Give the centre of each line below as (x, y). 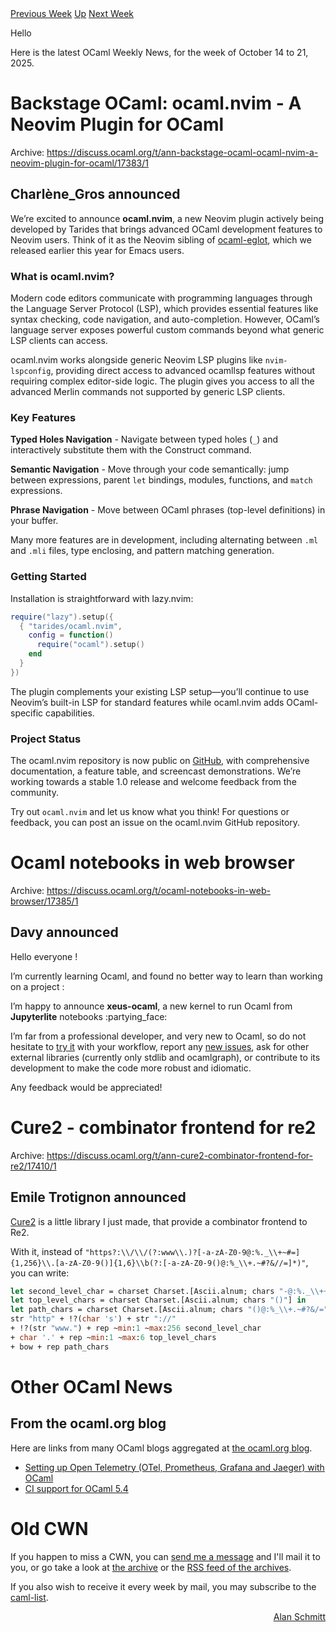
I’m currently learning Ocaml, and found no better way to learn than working (166, 976)
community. (34, 793)
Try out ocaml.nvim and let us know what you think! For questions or (150, 812)
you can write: (40, 1273)
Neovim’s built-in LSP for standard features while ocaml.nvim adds (147, 702)
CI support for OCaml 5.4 (76, 1488)
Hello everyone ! (44, 956)
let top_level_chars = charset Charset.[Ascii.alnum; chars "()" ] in (158, 1300)
